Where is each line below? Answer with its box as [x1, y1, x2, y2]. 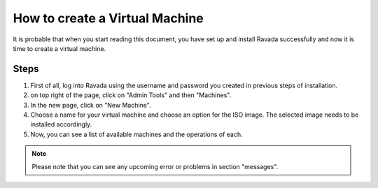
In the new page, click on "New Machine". [30, 101, 151, 109]
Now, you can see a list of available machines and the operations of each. [30, 130, 243, 138]
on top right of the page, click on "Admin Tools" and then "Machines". [30, 91, 232, 99]
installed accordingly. [30, 120, 92, 129]
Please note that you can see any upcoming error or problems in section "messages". [31, 162, 279, 171]
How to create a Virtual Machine [13, 10, 204, 26]
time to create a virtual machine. [13, 44, 106, 52]
